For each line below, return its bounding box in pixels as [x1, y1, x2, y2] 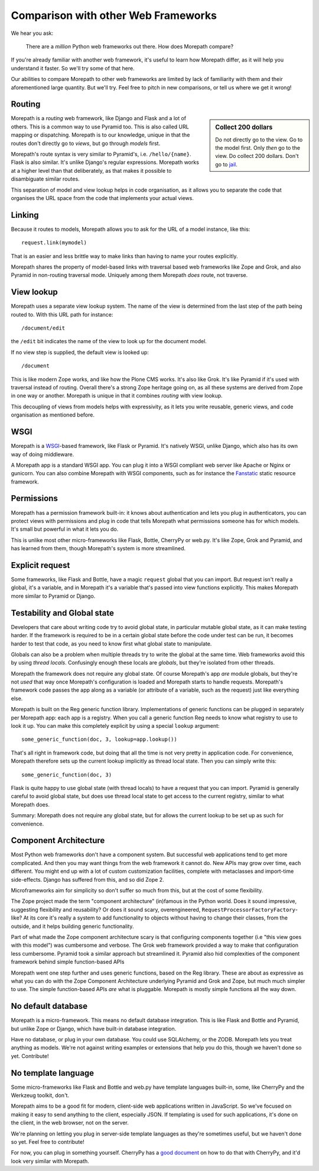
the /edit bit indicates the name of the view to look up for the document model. [11, 338, 207, 345]
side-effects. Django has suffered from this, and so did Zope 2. [11, 876, 165, 883]
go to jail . [215, 160, 237, 168]
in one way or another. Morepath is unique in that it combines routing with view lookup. [11, 392, 223, 399]
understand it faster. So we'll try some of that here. [11, 64, 135, 72]
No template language [11, 1068, 95, 1078]
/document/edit [21, 325, 66, 331]
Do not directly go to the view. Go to [215, 136, 303, 143]
